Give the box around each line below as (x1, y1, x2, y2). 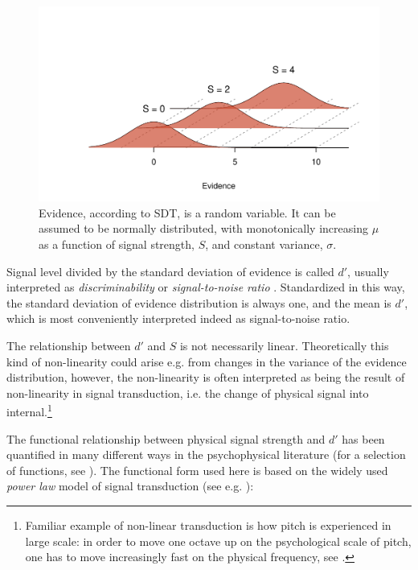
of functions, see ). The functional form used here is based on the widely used (6, 461, 388, 478)
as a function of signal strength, (39, 236, 195, 252)
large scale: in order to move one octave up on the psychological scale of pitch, (25, 532, 412, 549)
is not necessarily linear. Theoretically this (179, 337, 389, 353)
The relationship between (6, 337, 131, 353)
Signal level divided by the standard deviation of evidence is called (6, 262, 334, 279)
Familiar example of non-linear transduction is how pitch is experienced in (25, 516, 391, 533)
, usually (347, 262, 389, 279)
